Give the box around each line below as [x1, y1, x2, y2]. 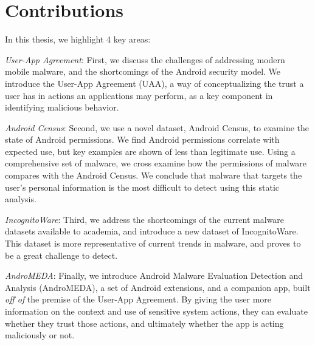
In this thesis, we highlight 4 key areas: [5, 33, 151, 46]
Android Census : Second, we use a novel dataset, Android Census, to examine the [5, 121, 310, 134]
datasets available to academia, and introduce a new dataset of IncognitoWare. [5, 225, 299, 237]
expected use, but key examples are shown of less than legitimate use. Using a [5, 145, 296, 157]
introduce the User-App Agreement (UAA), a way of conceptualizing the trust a [5, 77, 304, 89]
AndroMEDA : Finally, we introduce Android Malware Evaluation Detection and [5, 269, 303, 282]
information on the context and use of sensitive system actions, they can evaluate [5, 305, 308, 317]
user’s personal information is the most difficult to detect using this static [5, 180, 280, 193]
